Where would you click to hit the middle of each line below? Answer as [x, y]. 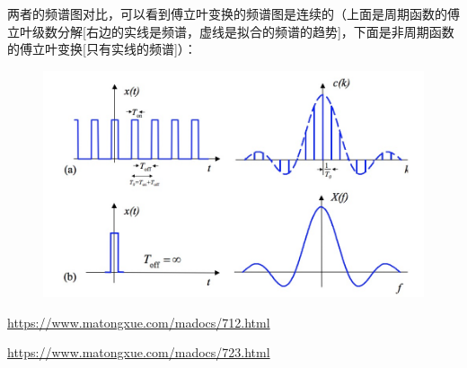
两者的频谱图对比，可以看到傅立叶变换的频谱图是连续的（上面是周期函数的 [227, 13]
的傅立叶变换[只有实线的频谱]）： [102, 49]
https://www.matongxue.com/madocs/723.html [139, 352]
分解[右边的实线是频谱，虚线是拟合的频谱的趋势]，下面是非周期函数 [256, 31]
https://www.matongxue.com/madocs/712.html [139, 322]
